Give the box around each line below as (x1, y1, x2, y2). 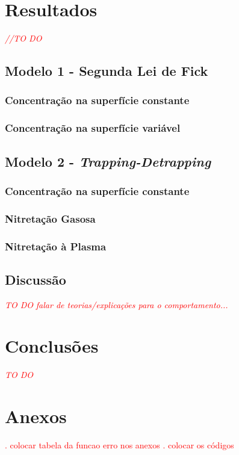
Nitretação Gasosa (5, 211, 96, 226)
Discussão (5, 270, 66, 288)
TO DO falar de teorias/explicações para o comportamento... (5, 298, 228, 311)
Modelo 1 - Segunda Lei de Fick (5, 61, 208, 80)
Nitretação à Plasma (5, 238, 107, 253)
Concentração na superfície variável (5, 120, 181, 135)
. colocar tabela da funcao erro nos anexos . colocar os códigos (5, 439, 234, 451)
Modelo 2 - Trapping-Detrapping (5, 152, 211, 170)
